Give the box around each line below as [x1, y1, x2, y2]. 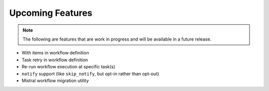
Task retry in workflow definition [21, 57, 88, 63]
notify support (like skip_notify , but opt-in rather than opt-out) [21, 71, 159, 77]
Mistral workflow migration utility [21, 77, 89, 84]
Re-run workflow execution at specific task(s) [21, 64, 116, 70]
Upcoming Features [9, 7, 93, 18]
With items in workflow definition [21, 50, 89, 56]
